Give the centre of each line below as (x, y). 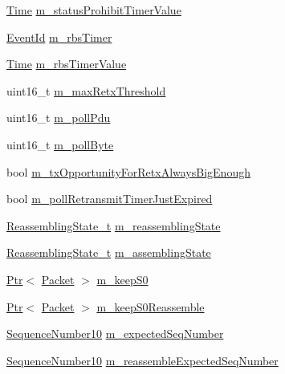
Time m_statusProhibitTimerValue (94, 10)
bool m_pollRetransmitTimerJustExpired (110, 199)
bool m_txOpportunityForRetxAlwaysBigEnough (128, 171)
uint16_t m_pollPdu (59, 118)
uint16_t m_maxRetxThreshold (86, 90)
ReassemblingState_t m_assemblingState (109, 252)
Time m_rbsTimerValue (67, 64)
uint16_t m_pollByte (60, 144)
